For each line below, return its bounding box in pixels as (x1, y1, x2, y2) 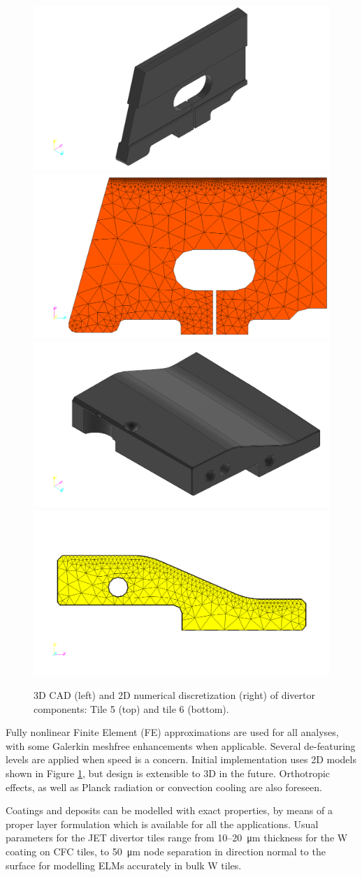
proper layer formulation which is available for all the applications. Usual (6, 816, 319, 831)
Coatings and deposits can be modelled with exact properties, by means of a (6, 803, 333, 818)
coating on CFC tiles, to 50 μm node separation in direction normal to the (6, 844, 326, 858)
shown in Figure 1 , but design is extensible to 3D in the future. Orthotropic (6, 766, 331, 781)
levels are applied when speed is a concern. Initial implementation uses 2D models (6, 752, 356, 767)
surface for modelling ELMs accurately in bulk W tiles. (6, 857, 242, 872)
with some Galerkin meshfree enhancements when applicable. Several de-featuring (6, 738, 356, 753)
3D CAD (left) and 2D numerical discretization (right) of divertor (34, 688, 315, 702)
